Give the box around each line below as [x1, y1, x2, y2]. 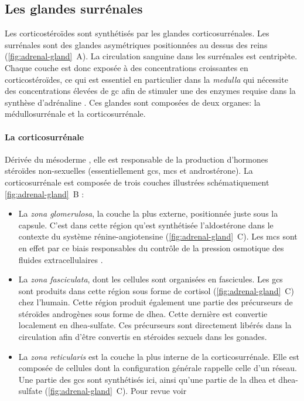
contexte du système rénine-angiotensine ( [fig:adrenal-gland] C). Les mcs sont [18, 230, 298, 242]
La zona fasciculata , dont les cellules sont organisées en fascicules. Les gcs [18, 273, 283, 285]
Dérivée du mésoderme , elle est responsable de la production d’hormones [5, 153, 268, 165]
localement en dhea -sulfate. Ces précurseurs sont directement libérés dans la [18, 319, 292, 331]
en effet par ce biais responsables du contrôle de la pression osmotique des [18, 241, 284, 254]
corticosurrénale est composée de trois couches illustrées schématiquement [5, 176, 269, 188]
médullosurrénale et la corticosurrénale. [5, 107, 146, 120]
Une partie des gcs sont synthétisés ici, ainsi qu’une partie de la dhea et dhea [18, 373, 296, 385]
